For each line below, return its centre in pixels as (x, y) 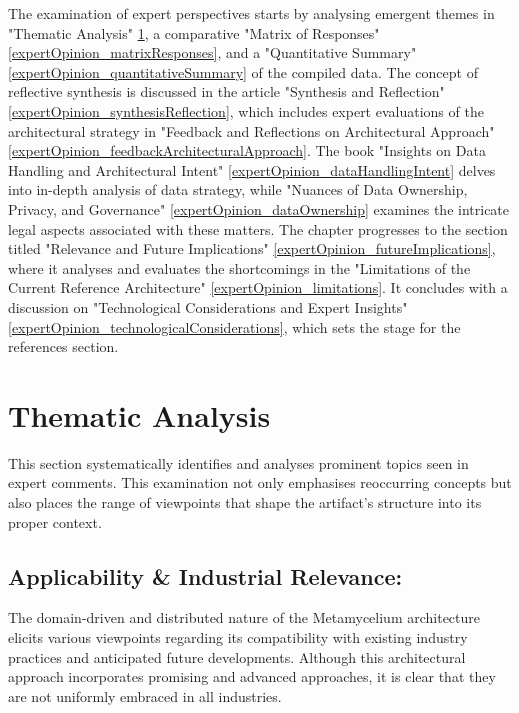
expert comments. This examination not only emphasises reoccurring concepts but (260, 482)
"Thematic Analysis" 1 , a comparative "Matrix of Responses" (194, 32)
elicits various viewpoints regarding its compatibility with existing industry (238, 636)
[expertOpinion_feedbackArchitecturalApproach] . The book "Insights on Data (247, 150)
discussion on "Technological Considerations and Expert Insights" (208, 306)
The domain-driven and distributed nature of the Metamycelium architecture (244, 617)
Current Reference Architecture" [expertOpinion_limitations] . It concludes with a (258, 287)
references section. (63, 346)
